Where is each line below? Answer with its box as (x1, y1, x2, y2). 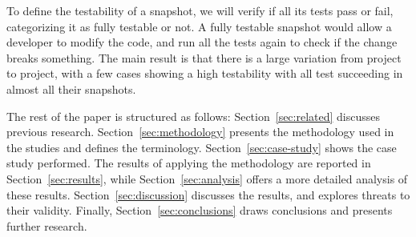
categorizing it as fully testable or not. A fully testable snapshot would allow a (6, 18, 392, 34)
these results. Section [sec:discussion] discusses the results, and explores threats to (6, 186, 410, 203)
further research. (6, 217, 87, 234)
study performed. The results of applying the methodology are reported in (6, 155, 371, 171)
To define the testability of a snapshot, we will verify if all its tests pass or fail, (6, 2, 394, 18)
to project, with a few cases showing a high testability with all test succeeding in (6, 65, 403, 82)
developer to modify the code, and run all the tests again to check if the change (6, 34, 398, 50)
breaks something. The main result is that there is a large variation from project (6, 49, 402, 66)
